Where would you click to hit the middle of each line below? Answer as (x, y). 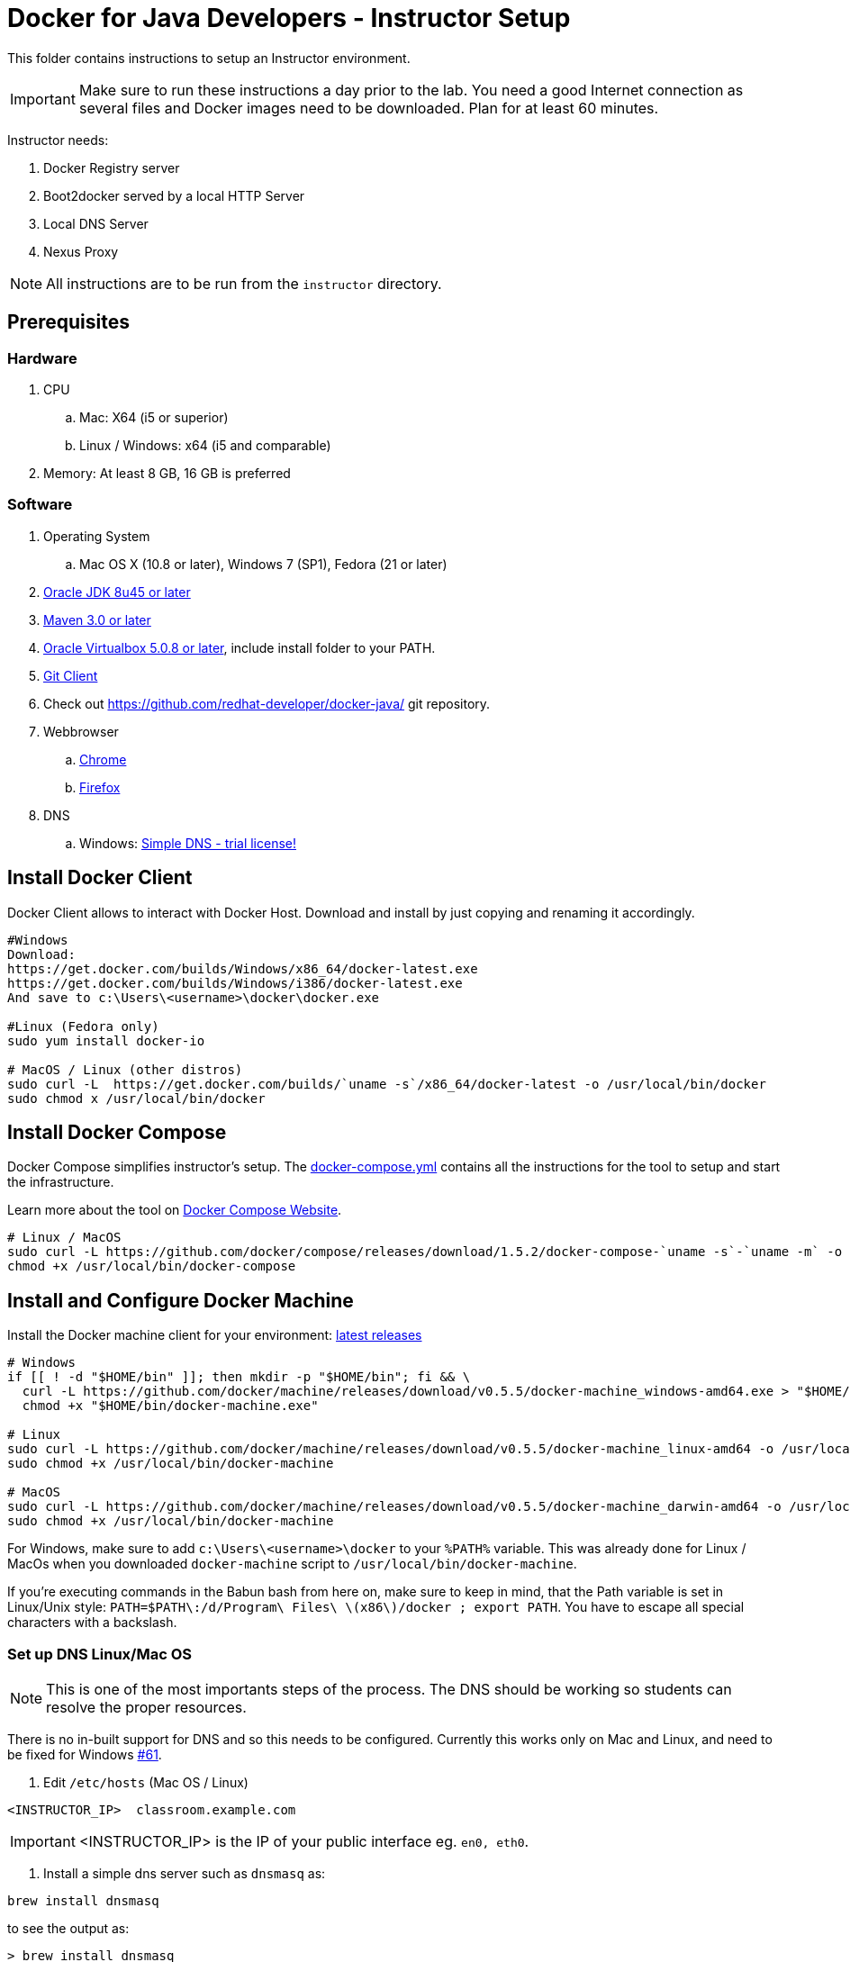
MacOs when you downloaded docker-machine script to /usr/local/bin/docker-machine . (292, 1564)
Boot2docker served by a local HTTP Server (174, 195)
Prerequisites (68, 322)
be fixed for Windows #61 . (85, 1754)
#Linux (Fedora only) (83, 1026)
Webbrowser (81, 731)
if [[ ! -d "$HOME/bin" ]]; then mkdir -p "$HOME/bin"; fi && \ (239, 1377)
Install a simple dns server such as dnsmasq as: (185, 1873)
